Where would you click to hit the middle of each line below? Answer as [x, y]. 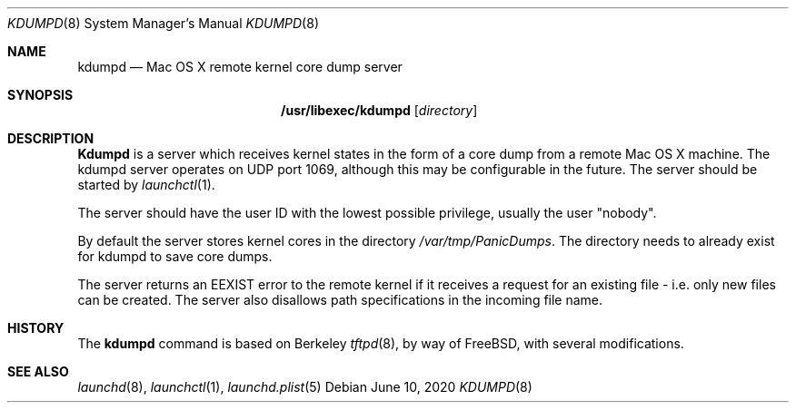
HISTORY [36, 328]
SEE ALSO [38, 371]
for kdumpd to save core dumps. [175, 256]
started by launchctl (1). [146, 185]
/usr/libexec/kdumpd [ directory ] [379, 110]
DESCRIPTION [51, 138]
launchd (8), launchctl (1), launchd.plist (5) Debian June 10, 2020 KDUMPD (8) [305, 387]
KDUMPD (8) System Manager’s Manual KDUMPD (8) [163, 23]
